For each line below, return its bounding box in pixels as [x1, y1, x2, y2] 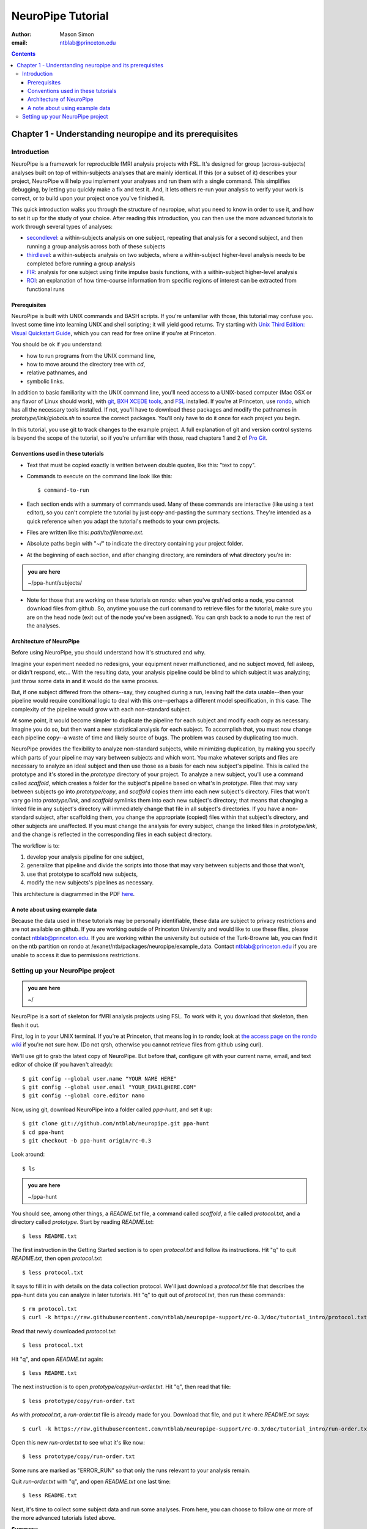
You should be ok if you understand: [11, 341, 103, 348]
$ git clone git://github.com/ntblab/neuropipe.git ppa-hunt [22, 1120, 209, 1127]
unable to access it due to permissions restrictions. [11, 951, 140, 958]
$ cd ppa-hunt [22, 1128, 64, 1136]
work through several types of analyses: [11, 223, 113, 230]
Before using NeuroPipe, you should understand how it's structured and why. [11, 649, 206, 656]
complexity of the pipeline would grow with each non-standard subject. [11, 705, 191, 713]
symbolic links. [26, 377, 64, 385]
